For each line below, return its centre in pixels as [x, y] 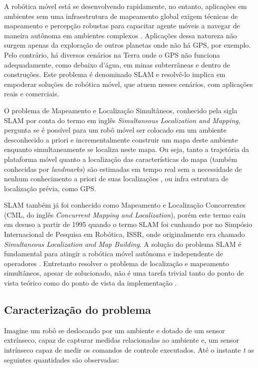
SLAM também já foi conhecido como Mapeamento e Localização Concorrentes [125, 205]
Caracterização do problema [78, 310]
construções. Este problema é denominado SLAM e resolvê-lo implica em [115, 74]
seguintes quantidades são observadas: [62, 359]
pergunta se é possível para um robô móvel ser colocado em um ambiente [115, 130]
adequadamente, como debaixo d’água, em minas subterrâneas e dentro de [117, 64]
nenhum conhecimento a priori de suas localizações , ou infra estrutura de [116, 179]
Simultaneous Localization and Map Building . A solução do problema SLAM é [123, 244]
